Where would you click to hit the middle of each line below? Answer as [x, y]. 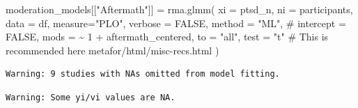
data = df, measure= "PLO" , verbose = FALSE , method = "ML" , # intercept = [176, 23]
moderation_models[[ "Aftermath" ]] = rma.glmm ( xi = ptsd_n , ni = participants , [179, 9]
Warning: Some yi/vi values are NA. [91, 97]
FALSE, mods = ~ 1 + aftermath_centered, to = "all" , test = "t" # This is [167, 37]
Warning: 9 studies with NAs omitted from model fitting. [143, 74]
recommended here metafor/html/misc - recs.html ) [112, 50]
